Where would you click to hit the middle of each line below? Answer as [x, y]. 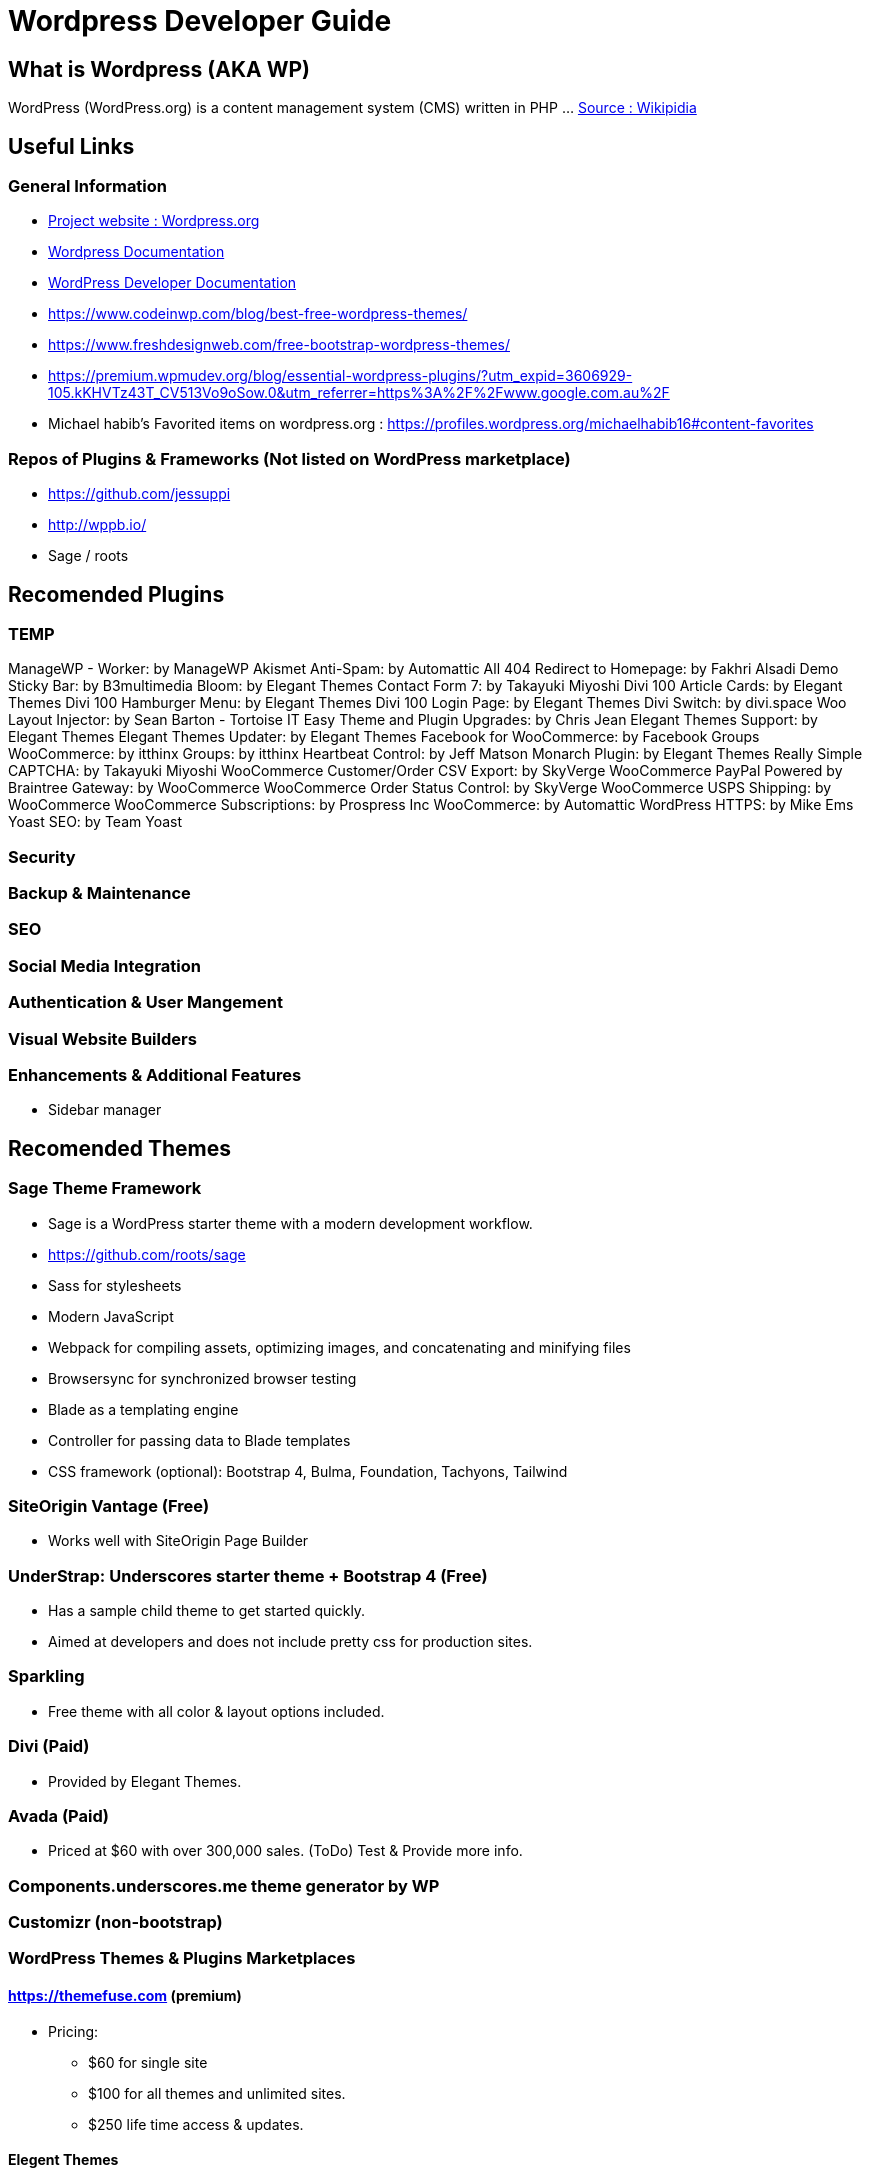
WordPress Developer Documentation [172, 283]
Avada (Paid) [58, 1815]
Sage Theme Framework [105, 1188]
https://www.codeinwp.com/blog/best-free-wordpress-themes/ [258, 314]
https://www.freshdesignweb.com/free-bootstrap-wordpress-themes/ [279, 345]
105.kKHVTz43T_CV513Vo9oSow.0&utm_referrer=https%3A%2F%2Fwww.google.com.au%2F [359, 393]
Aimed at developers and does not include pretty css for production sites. [290, 1642]
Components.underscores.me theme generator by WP [224, 1885]
